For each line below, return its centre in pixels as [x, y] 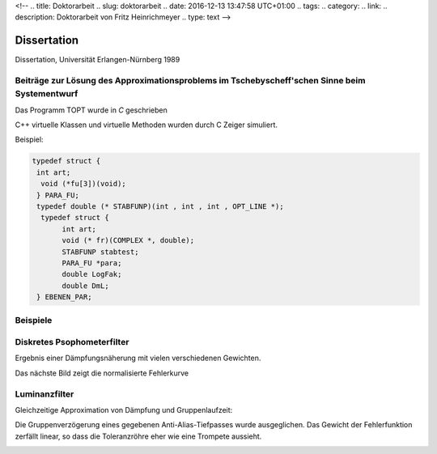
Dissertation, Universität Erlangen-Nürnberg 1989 [98, 60]
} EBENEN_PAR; [64, 297]
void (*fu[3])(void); [84, 184]
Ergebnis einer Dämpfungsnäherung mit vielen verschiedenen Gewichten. [138, 358]
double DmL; [85, 286]
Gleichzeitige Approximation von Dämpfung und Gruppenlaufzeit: [124, 409]
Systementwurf [47, 94]
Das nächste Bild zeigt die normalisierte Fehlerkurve [102, 373]
